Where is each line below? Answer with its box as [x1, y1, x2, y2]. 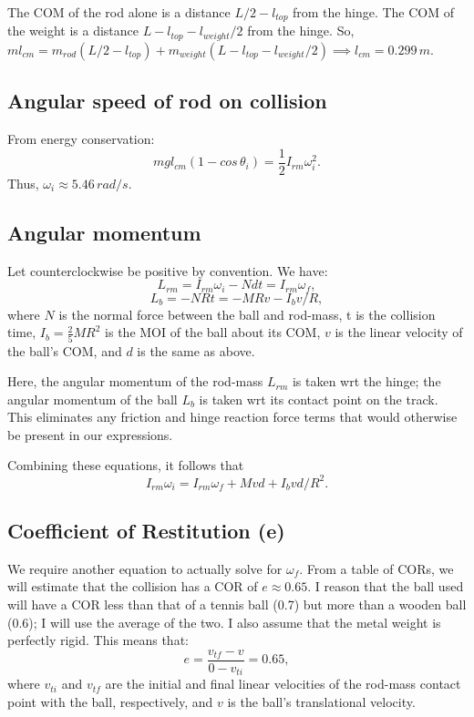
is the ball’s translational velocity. [227, 691, 416, 711]
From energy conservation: [7, 129, 155, 149]
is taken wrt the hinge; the [292, 372, 441, 391]
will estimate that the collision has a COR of [7, 577, 258, 596]
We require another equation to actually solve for [7, 558, 283, 578]
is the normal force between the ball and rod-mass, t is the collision [58, 304, 436, 323]
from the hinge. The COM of [293, 3, 454, 21]
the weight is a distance [7, 21, 139, 40]
